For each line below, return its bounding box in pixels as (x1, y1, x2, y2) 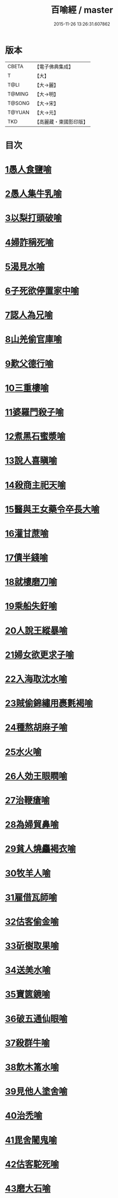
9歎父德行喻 (5, 358, 54, 369)
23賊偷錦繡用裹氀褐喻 (5, 698, 93, 709)
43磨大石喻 (5, 1183, 51, 1194)
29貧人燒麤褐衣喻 (5, 844, 76, 854)
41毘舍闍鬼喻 (5, 1134, 57, 1146)
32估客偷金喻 (5, 916, 59, 927)
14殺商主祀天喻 (5, 479, 66, 491)
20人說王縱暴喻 (5, 625, 68, 636)
